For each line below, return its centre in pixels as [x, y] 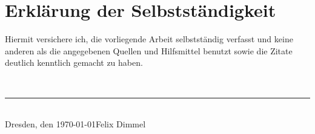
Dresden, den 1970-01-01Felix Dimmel [75, 124]
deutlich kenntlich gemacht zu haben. [74, 62]
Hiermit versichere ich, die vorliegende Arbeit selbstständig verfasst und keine [149, 39]
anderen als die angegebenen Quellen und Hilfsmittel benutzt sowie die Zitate [149, 50]
